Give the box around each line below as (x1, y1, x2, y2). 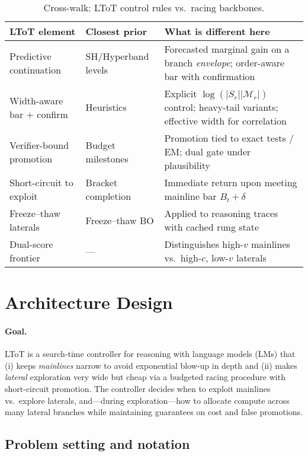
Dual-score (9, 237, 53, 251)
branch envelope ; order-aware (164, 56, 285, 69)
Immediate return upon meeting (164, 176, 297, 189)
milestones (85, 151, 129, 165)
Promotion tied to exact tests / (164, 131, 294, 145)
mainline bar (164, 189, 217, 203)
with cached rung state (164, 220, 259, 234)
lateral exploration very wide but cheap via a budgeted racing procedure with (5, 371, 285, 383)
